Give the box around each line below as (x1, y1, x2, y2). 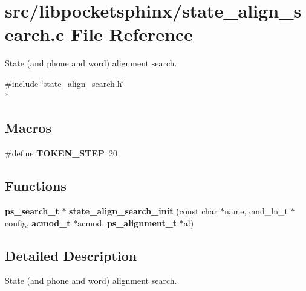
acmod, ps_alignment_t (77, 216, 177, 229)
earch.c (5, 22, 65, 46)
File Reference (70, 22, 194, 46)
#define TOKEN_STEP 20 (5, 147, 118, 159)
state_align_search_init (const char (69, 205, 218, 217)
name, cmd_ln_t (224, 205, 288, 217)
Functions (5, 176, 67, 195)
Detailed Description (5, 246, 137, 264)
